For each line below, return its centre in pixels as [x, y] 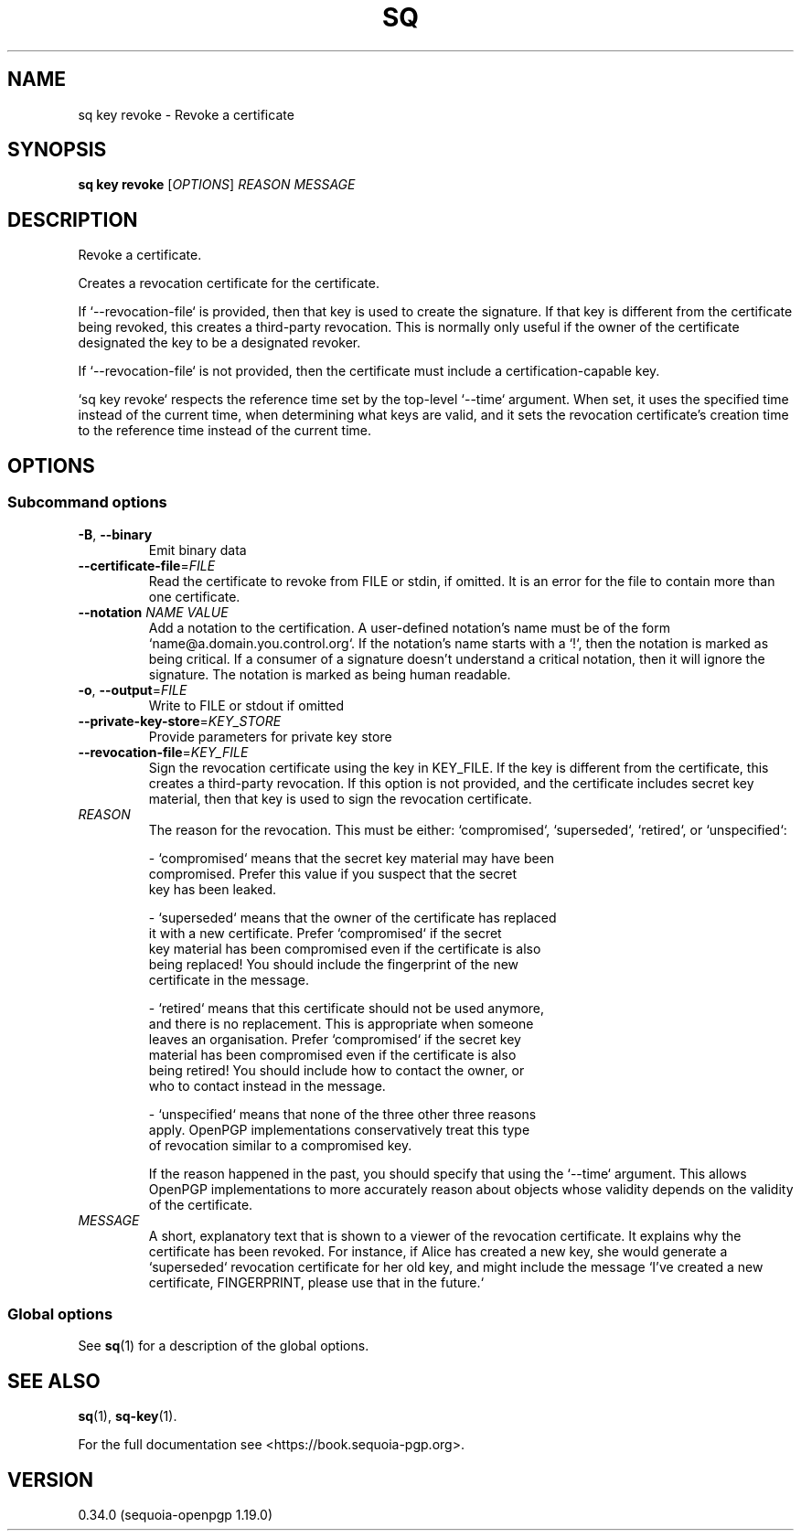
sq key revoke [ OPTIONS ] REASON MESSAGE [217, 185]
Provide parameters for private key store [270, 736]
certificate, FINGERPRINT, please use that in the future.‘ [316, 1282]
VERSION [51, 1479]
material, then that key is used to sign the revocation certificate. [340, 798]
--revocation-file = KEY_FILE [163, 752]
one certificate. [194, 596]
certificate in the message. [229, 979]
